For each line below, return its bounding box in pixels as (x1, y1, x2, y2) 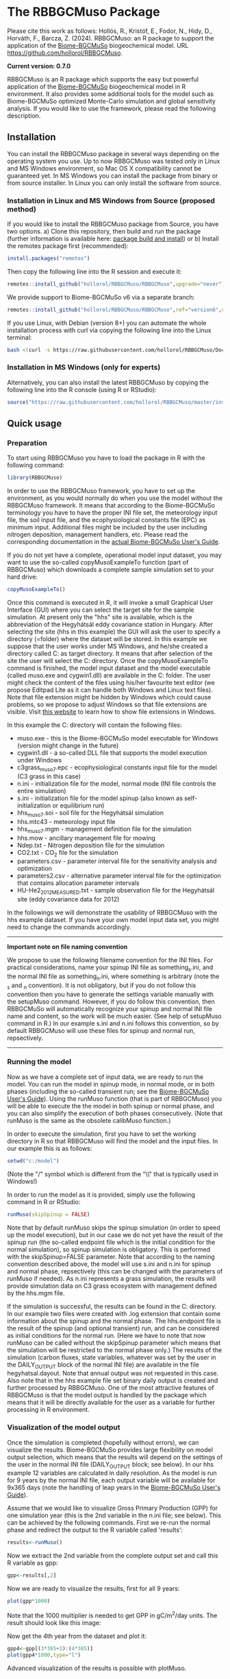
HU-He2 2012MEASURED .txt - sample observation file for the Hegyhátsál (16, 886, 215, 896)
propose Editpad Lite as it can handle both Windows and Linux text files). (7, 686, 214, 694)
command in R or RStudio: (7, 1197, 81, 1206)
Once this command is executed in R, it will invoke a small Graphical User (7, 599, 214, 607)
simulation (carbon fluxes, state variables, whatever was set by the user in (7, 1353, 217, 1361)
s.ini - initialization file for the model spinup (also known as (16, 794, 183, 802)
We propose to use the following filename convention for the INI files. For (7, 956, 214, 965)
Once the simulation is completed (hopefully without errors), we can (7, 1438, 199, 1446)
